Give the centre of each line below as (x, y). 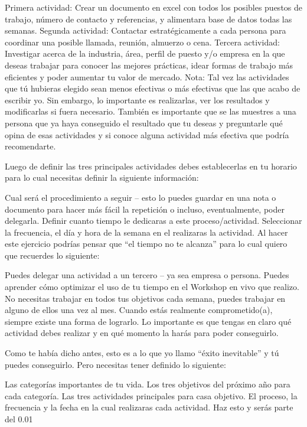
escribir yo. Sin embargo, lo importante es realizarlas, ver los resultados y (137, 100)
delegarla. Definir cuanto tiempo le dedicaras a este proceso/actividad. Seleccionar (153, 221)
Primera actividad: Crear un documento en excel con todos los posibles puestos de (154, 7)
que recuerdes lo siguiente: (52, 255)
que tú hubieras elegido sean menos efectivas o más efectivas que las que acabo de (153, 88)
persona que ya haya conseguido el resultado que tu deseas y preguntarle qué (144, 123)
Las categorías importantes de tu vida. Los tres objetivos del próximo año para (148, 384)
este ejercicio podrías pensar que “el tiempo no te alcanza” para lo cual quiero (146, 244)
